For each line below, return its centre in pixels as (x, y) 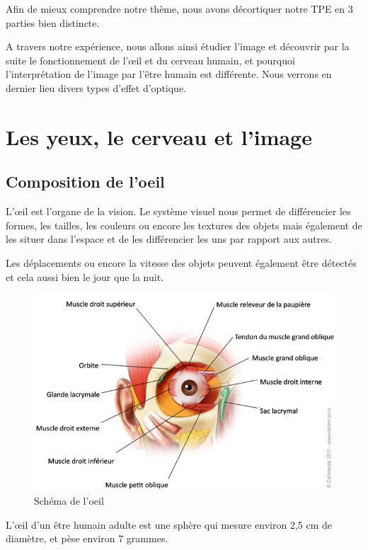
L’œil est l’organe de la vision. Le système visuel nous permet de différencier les (178, 211)
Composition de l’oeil (85, 182)
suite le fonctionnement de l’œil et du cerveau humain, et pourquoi (150, 60)
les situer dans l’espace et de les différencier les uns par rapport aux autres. (169, 239)
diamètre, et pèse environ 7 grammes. (87, 538)
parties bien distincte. (53, 22)
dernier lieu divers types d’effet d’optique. (96, 87)
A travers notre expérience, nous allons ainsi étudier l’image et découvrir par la (178, 46)
